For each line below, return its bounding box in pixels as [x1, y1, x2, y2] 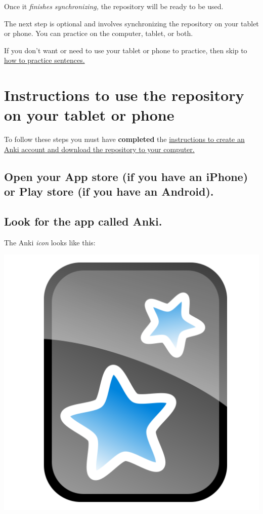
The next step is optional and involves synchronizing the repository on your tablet [4, 18, 259, 28]
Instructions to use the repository [4, 85, 244, 105]
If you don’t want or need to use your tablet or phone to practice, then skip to [4, 45, 247, 55]
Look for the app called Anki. [4, 213, 162, 229]
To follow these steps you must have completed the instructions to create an [4, 134, 245, 144]
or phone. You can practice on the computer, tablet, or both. [4, 28, 193, 39]
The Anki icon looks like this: [4, 237, 96, 247]
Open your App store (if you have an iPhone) [4, 168, 248, 184]
